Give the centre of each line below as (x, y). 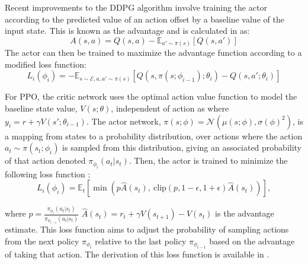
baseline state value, (41, 108)
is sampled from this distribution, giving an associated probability (182, 147)
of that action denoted (45, 160)
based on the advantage (252, 241)
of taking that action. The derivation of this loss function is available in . (137, 254)
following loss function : (48, 174)
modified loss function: (46, 64)
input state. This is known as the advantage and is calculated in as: (127, 31)
